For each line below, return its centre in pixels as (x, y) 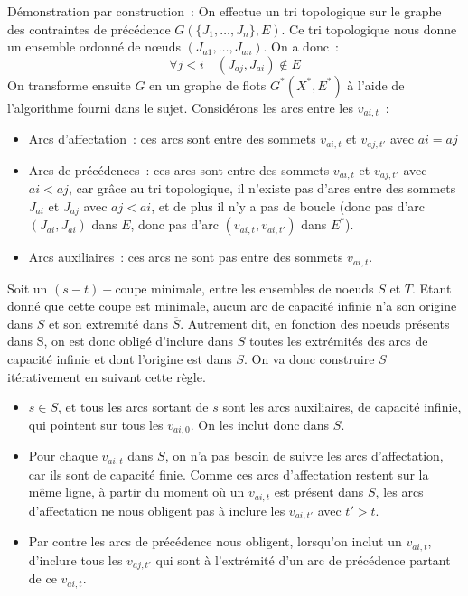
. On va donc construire (309, 359)
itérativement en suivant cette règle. (107, 376)
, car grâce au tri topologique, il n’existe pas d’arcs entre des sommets (262, 188)
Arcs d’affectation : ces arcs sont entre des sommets (172, 139)
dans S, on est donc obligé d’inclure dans (120, 341)
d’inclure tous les (75, 559)
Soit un (28, 288)
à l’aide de (376, 84)
